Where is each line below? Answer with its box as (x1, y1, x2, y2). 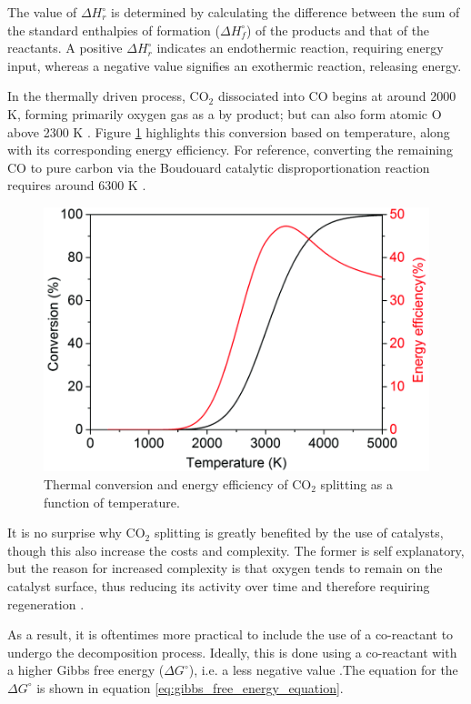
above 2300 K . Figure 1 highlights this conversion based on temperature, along (7, 122, 450, 141)
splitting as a (320, 474, 394, 493)
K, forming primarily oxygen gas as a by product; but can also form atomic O (7, 104, 442, 123)
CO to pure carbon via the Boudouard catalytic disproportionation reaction (7, 157, 430, 176)
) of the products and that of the (246, 20, 430, 39)
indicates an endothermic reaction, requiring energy (156, 38, 444, 57)
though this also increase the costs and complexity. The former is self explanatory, (7, 540, 465, 559)
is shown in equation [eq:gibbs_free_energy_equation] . (36, 678, 344, 697)
